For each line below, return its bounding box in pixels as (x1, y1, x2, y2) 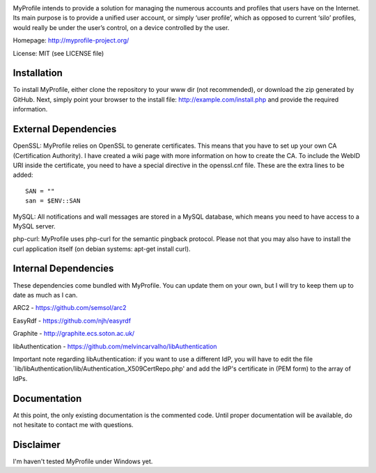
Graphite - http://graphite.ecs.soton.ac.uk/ (13, 329, 135, 338)
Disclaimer (13, 439, 61, 451)
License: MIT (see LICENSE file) (13, 49, 104, 57)
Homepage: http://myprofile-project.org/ (13, 36, 130, 45)
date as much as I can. (13, 290, 78, 299)
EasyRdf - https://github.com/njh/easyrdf (13, 316, 132, 325)
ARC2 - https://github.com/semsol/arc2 (13, 304, 127, 312)
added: (13, 171, 33, 179)
